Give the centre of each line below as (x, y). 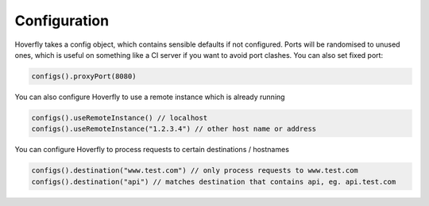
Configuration (62, 21)
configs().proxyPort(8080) (84, 76)
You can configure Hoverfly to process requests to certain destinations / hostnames (152, 150)
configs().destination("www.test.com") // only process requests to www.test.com (195, 171)
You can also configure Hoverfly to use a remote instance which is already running (150, 97)
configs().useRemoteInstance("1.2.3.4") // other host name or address (174, 129)
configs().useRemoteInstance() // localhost (120, 118)
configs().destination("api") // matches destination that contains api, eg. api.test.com (214, 181)
